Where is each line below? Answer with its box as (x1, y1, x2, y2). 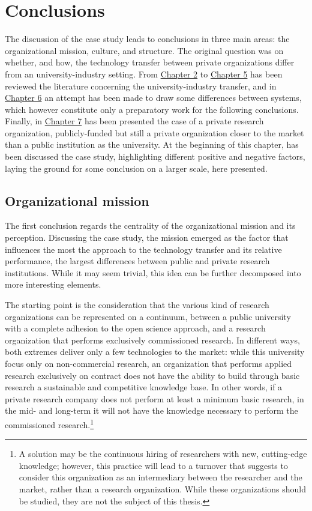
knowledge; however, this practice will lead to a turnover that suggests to (19, 459, 288, 471)
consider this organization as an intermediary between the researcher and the (19, 471, 302, 483)
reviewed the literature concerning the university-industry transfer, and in (5, 79, 277, 92)
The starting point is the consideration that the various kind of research (5, 298, 269, 311)
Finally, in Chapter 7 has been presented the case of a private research (5, 115, 264, 127)
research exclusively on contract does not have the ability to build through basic (5, 369, 300, 381)
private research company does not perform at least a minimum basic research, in (5, 392, 304, 405)
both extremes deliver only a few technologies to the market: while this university (5, 345, 305, 358)
